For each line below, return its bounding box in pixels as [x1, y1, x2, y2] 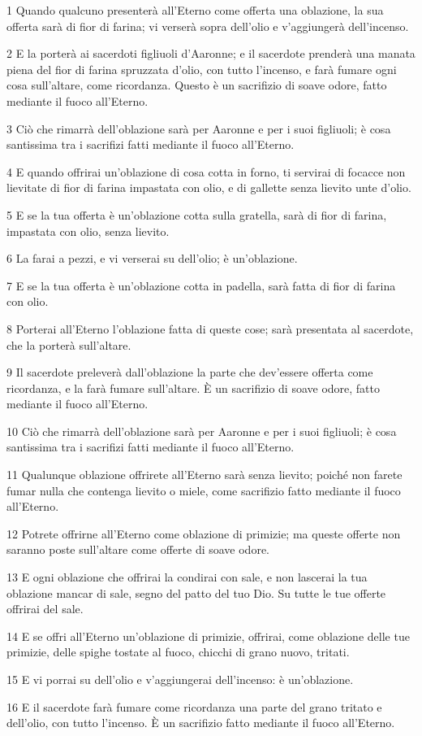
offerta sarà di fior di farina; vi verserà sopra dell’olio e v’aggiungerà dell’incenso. [6, 17, 409, 34]
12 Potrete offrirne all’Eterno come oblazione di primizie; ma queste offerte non [6, 525, 401, 542]
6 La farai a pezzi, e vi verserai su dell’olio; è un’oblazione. [6, 250, 298, 267]
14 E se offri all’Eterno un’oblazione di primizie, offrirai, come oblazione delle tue [6, 627, 410, 644]
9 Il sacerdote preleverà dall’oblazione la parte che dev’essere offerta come [6, 364, 373, 381]
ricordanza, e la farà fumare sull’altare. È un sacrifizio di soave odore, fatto [6, 379, 380, 396]
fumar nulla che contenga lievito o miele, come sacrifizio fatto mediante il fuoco [6, 481, 401, 499]
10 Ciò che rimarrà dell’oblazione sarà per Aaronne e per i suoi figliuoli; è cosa [6, 422, 397, 439]
